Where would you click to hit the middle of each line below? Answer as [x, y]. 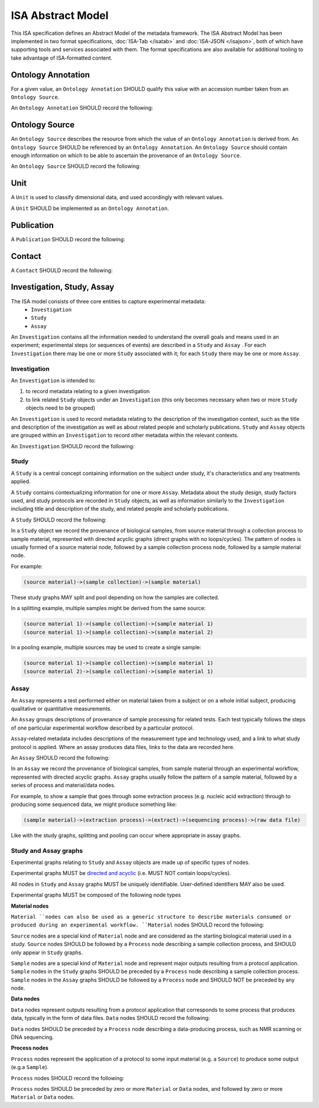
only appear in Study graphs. [47, 953]
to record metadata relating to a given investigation [88, 391]
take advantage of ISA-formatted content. [62, 58]
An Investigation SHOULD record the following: [73, 446]
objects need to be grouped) [61, 408]
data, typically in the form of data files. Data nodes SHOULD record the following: [110, 1018]
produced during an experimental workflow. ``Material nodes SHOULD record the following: [138, 925]
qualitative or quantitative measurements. [61, 708]
